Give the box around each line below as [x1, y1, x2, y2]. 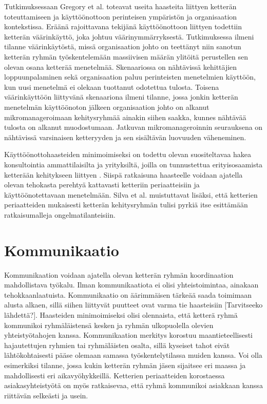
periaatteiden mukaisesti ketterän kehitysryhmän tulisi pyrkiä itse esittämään [4, 199, 248, 210]
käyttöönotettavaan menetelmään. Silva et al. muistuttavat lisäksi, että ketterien [4, 189, 258, 200]
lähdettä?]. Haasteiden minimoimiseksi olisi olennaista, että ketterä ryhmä [4, 309, 238, 320]
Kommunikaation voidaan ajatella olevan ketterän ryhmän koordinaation [4, 269, 234, 280]
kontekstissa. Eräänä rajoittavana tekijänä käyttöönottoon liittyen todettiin [4, 21, 242, 32]
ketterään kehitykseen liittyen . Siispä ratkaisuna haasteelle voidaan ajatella [4, 169, 243, 180]
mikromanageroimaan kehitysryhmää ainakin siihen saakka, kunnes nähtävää [4, 111, 246, 122]
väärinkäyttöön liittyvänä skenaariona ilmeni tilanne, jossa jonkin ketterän [4, 91, 238, 102]
